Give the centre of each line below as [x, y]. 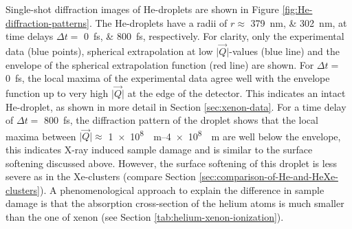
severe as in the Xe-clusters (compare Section [101, 176]
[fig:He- [297, 9]
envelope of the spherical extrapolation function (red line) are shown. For [160, 64]
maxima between [41, 136]
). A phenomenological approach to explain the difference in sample [182, 189]
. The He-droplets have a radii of [158, 22]
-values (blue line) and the [284, 51]
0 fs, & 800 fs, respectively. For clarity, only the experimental [214, 36]
